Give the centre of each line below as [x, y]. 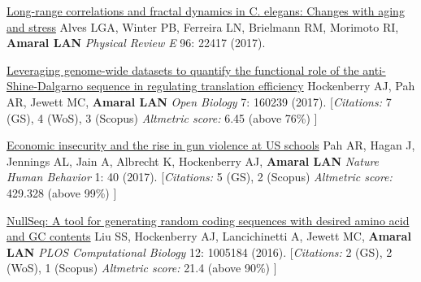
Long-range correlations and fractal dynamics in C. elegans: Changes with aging [206, 11]
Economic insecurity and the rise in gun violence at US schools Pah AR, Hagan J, [211, 145]
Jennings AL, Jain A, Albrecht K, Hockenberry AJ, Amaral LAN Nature [193, 161]
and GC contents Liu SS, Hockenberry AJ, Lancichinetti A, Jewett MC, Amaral [209, 236]
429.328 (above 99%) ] [62, 192]
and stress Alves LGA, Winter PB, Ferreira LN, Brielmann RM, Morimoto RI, [203, 26]
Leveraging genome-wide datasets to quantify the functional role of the [183, 69]
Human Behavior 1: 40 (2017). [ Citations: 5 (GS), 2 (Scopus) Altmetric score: [200, 177]
